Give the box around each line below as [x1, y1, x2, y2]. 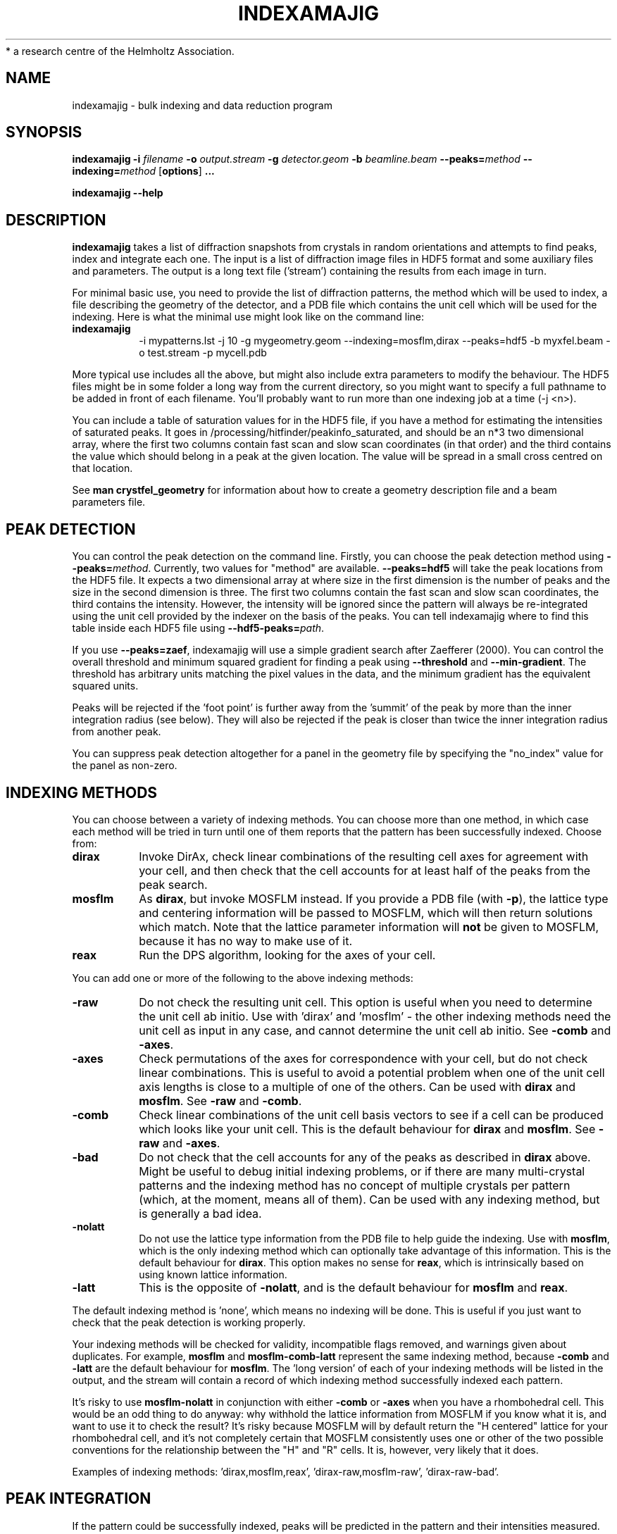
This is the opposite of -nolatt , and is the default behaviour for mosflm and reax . [139, 1280, 568, 1295]
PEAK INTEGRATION [6, 1490, 151, 1508]
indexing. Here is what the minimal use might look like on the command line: [72, 311, 425, 323]
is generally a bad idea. [139, 1206, 262, 1221]
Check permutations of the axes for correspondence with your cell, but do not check [139, 1051, 588, 1066]
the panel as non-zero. [72, 759, 177, 772]
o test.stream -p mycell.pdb [139, 347, 267, 359]
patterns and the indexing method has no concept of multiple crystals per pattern [139, 1178, 571, 1192]
